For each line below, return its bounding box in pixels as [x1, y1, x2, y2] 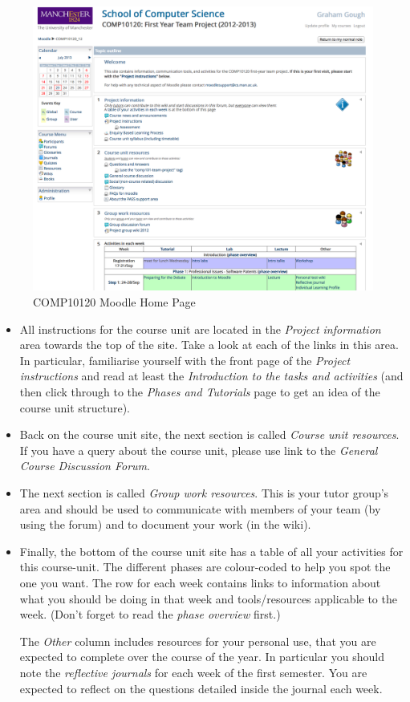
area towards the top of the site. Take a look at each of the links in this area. [19, 336, 399, 353]
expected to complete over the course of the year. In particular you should [19, 648, 384, 665]
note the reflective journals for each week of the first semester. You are [19, 663, 367, 680]
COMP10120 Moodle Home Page [33, 294, 196, 310]
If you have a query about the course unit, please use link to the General [19, 441, 378, 458]
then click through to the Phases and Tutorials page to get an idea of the [19, 383, 380, 400]
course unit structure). [19, 399, 130, 416]
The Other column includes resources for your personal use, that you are [19, 632, 376, 649]
